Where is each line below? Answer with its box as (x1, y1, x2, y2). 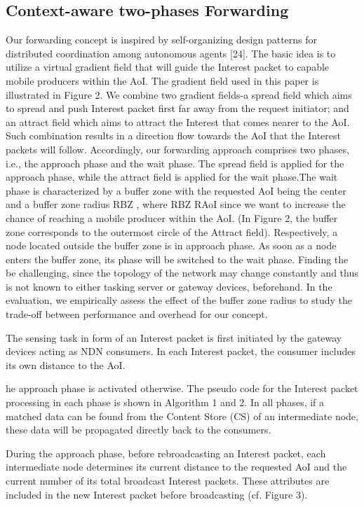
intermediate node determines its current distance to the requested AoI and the (6, 459, 347, 474)
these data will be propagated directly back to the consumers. (6, 422, 271, 437)
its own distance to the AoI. (6, 357, 126, 372)
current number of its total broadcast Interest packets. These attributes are (6, 473, 330, 488)
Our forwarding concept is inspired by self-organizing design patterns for (6, 32, 318, 47)
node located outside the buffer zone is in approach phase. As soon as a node (6, 238, 337, 253)
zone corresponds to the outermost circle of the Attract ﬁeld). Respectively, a (6, 224, 338, 239)
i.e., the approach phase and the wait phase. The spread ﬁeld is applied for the (6, 155, 344, 170)
